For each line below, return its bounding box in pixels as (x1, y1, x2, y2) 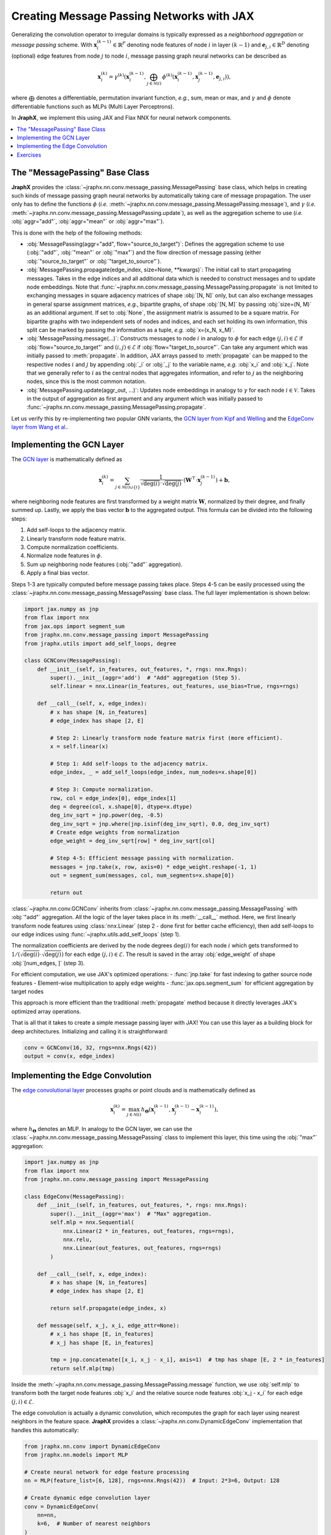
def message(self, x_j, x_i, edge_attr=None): (37, 1322, 180, 1329)
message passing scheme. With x (11, 41, 97, 49)
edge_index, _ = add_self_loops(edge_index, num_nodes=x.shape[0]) (50, 769, 257, 776)
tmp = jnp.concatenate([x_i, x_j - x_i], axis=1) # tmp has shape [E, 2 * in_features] (50, 1356, 325, 1363)
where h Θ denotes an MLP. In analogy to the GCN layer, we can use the (11, 1125, 192, 1134)
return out (50, 889, 83, 896)
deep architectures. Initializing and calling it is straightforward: (11, 1027, 169, 1035)
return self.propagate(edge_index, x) (50, 1305, 167, 1312)
